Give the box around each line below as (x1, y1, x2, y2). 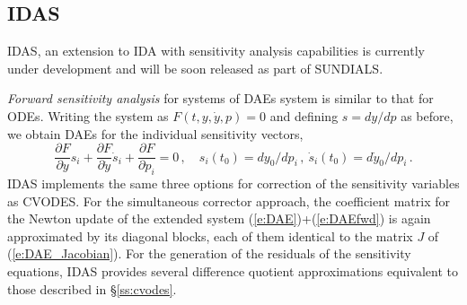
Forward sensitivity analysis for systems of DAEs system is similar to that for (7, 89, 434, 108)
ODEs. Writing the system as (7, 106, 169, 125)
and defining (269, 106, 339, 125)
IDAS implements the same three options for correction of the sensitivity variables (7, 174, 460, 193)
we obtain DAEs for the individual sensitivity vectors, (7, 124, 304, 143)
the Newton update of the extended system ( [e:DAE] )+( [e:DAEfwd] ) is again (7, 209, 431, 228)
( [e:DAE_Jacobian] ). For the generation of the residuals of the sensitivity (7, 244, 411, 263)
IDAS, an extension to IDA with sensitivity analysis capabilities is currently (7, 41, 425, 60)
